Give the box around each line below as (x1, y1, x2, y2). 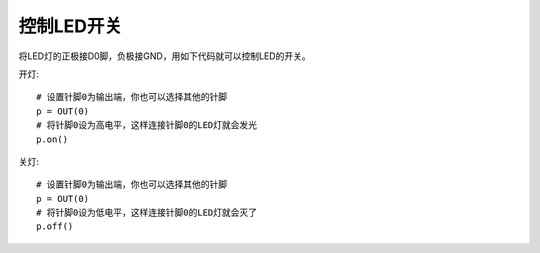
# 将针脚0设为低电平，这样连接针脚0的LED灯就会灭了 (36, 207, 257, 219)
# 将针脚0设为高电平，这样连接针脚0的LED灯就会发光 (36, 120, 257, 131)
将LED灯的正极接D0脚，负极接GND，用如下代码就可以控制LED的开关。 (18, 50, 311, 62)
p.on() (36, 133, 69, 145)
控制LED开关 (18, 15, 123, 37)
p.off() (36, 221, 74, 232)
